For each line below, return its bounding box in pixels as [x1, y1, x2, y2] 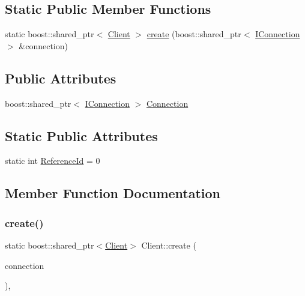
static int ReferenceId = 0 [5, 154, 100, 167]
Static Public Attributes [5, 126, 158, 145]
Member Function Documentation [5, 184, 221, 202]
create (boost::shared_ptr [146, 28, 241, 40]
